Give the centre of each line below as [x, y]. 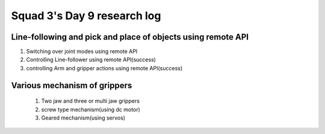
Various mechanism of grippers [72, 85]
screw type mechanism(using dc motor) [91, 109]
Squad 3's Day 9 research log [86, 16]
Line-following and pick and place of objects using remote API [130, 37]
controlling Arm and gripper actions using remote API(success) [104, 68]
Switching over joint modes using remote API [82, 52]
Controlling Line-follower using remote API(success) [91, 59]
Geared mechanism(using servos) [83, 118]
